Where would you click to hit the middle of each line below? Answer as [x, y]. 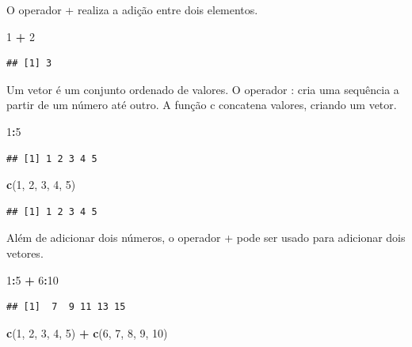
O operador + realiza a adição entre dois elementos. [132, 9]
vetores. [25, 253]
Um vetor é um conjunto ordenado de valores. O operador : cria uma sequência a [203, 89]
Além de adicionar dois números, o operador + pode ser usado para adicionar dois [206, 238]
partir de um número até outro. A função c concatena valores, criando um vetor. [202, 105]
